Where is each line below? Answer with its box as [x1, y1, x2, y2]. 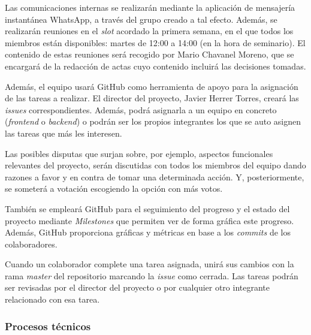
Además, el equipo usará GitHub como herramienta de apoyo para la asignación [5, 80, 298, 92]
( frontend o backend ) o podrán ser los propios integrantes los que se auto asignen [5, 115, 301, 128]
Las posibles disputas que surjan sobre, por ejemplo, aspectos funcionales [5, 147, 273, 159]
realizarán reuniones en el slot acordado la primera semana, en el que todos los [5, 25, 294, 37]
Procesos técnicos [5, 318, 91, 333]
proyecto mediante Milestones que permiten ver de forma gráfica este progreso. [5, 214, 294, 227]
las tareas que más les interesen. [5, 126, 122, 139]
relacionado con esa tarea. [5, 293, 100, 306]
